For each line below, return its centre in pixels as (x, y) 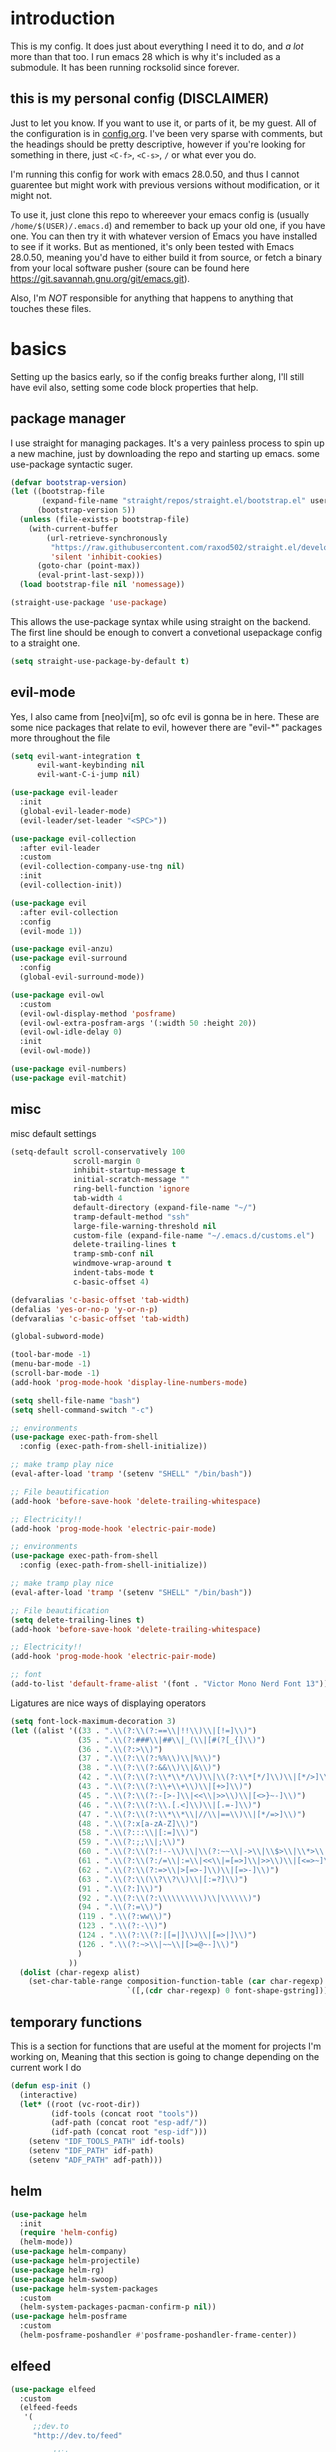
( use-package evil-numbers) (69, 1069)
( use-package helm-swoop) (64, 2279)
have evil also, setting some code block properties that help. (134, 387)
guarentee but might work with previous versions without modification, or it (165, 184)
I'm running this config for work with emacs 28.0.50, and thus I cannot (155, 174)
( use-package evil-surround (69, 958)
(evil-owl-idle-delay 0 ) (71, 1032)
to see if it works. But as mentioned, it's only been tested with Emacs (152, 246)
